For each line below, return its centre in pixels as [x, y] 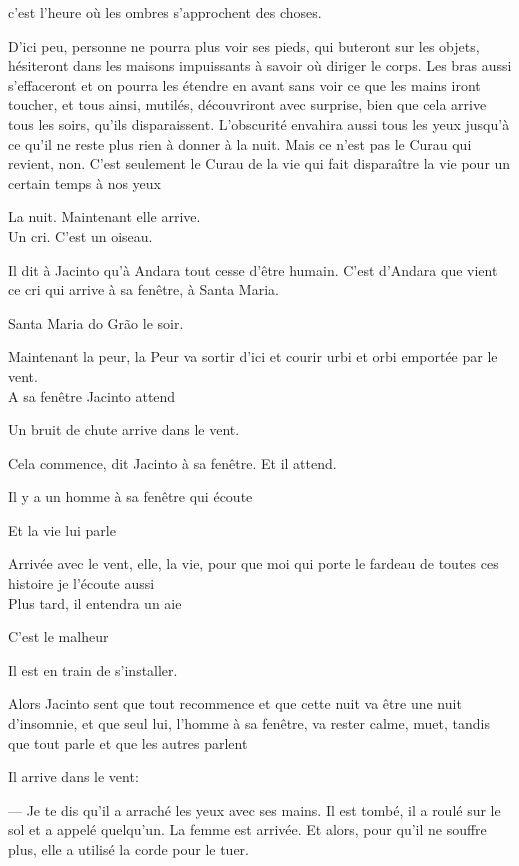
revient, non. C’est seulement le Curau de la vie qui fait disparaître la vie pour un [259, 163]
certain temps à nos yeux [85, 182]
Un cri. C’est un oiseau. [80, 235]
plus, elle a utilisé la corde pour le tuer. [128, 849]
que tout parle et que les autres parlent [128, 742]
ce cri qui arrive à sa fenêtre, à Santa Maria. [143, 289]
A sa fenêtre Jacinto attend [92, 395]
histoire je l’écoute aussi [81, 583]
